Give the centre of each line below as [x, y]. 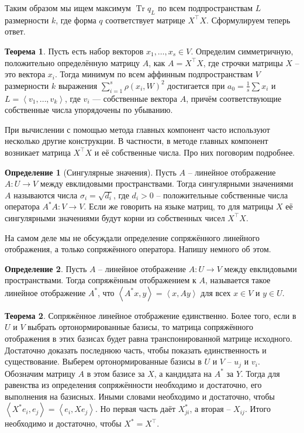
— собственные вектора [135, 98]
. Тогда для [260, 373]
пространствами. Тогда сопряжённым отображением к [101, 280]
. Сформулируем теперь [248, 20]
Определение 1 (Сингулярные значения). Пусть [91, 172]
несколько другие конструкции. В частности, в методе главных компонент [137, 141]
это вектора [25, 74]
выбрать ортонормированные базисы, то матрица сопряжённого [140, 327]
